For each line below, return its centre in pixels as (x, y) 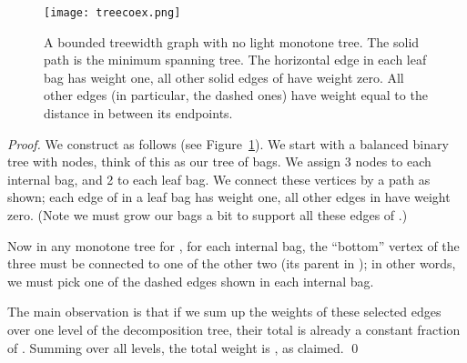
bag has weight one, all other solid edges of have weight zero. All (224, 77)
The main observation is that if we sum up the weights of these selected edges (224, 312)
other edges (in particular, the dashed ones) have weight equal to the (236, 95)
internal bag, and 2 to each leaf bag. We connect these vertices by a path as (219, 179)
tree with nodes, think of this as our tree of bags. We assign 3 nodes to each (219, 161)
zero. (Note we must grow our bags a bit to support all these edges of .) (208, 215)
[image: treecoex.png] (112, 13)
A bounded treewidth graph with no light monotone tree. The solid (232, 41)
